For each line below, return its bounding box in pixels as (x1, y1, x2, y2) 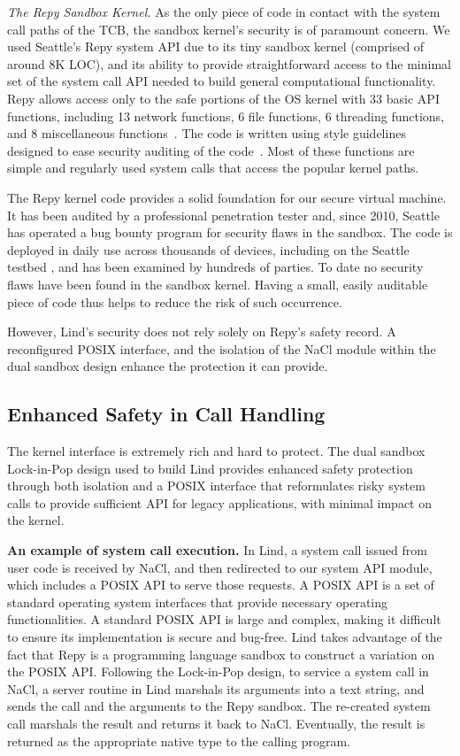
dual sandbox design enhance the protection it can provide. (7, 357, 328, 375)
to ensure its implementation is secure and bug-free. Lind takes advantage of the (7, 628, 442, 646)
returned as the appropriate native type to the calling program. (7, 731, 351, 750)
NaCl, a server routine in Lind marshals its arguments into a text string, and (7, 679, 425, 698)
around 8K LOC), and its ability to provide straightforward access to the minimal (7, 54, 451, 73)
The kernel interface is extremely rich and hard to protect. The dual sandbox (7, 442, 425, 460)
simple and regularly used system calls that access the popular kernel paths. (7, 158, 419, 177)
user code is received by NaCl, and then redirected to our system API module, (7, 558, 433, 576)
